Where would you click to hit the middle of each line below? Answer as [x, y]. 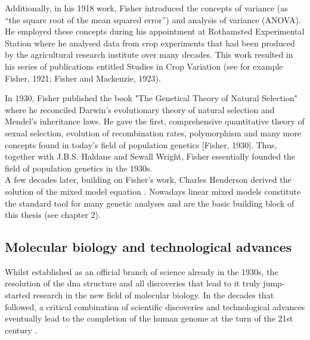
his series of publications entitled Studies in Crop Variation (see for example [144, 66]
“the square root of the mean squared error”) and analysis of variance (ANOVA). [153, 19]
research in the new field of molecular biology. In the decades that [154, 295]
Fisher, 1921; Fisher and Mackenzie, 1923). [83, 78]
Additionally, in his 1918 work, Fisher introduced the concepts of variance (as [146, 8]
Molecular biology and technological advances [148, 247]
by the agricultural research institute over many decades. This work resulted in [149, 54]
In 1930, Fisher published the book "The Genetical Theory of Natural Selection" [151, 98]
